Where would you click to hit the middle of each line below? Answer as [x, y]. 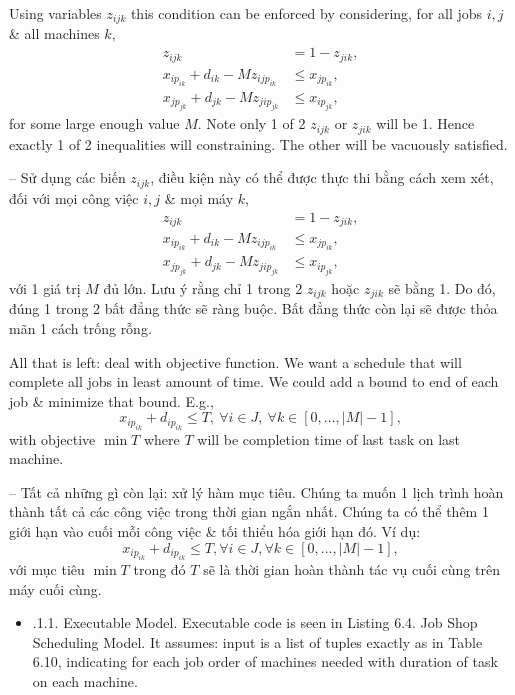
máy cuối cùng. [55, 588]
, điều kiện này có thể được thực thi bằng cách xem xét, [322, 177]
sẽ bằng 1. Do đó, [442, 287]
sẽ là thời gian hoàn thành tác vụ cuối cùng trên [351, 569]
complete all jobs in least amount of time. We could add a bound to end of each [254, 381]
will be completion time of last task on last [328, 438]
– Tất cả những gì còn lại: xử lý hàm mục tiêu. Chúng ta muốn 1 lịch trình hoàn [256, 491]
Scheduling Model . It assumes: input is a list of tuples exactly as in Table [257, 641]
